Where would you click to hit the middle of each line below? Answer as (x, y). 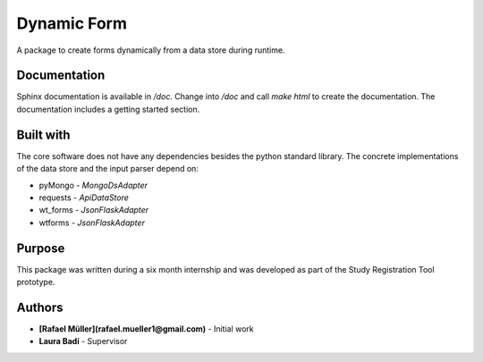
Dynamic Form (72, 23)
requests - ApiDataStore (84, 198)
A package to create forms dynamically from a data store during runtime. (151, 50)
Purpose (41, 248)
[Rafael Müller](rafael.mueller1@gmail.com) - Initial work (146, 328)
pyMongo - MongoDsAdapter (93, 185)
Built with (43, 135)
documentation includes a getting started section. (108, 109)
